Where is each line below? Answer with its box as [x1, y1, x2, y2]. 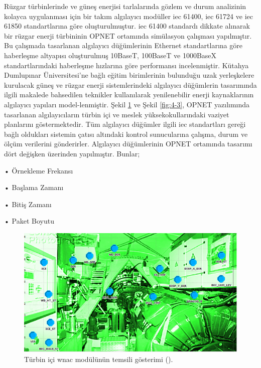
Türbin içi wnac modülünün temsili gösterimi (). [24, 353, 173, 364]
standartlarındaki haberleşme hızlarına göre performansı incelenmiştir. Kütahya [4, 60, 249, 70]
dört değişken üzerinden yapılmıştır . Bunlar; [4, 148, 140, 158]
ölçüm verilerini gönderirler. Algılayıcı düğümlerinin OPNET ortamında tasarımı [4, 138, 252, 149]
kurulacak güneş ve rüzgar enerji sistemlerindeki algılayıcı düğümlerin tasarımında [4, 79, 257, 90]
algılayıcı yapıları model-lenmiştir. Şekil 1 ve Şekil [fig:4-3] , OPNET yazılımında [4, 99, 250, 109]
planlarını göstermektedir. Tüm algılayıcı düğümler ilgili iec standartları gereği [4, 119, 246, 129]
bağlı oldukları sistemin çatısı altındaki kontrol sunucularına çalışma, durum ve [4, 128, 248, 139]
